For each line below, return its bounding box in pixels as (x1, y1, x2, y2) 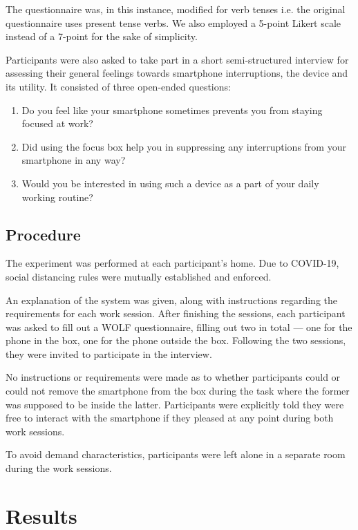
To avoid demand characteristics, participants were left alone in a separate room (6, 447, 346, 462)
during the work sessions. (6, 461, 112, 475)
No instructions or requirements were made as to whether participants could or (6, 370, 341, 384)
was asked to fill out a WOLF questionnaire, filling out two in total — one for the (6, 319, 352, 334)
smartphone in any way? (21, 153, 126, 167)
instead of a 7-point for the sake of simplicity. (6, 29, 198, 44)
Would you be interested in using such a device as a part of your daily (21, 176, 319, 190)
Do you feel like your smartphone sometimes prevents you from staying (21, 102, 323, 117)
